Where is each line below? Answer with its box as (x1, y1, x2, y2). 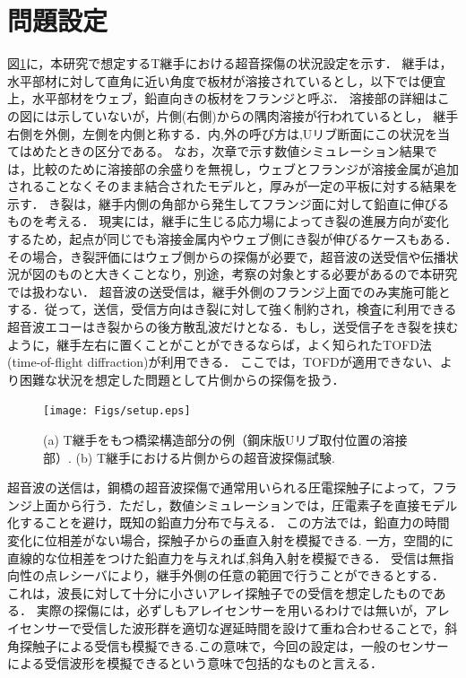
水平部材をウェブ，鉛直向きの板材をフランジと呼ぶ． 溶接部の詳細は (31, 89, 437, 108)
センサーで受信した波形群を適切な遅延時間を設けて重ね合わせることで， (19, 619, 445, 637)
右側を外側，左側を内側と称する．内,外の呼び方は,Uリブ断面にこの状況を (7, 124, 438, 143)
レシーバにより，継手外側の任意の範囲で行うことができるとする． (56, 566, 444, 585)
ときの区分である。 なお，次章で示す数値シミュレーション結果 (56, 142, 425, 161)
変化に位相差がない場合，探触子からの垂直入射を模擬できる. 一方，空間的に (7, 531, 454, 550)
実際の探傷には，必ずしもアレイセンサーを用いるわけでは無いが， (36, 601, 425, 620)
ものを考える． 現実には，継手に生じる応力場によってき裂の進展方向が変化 (7, 212, 449, 230)
